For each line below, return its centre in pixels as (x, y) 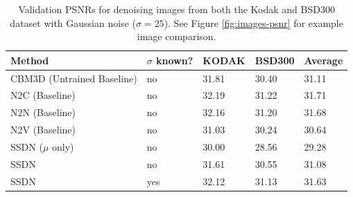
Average (324, 60)
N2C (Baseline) (43, 95)
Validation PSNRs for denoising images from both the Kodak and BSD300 (176, 9)
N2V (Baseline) (43, 130)
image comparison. (176, 36)
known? (175, 60)
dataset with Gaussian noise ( (73, 22)
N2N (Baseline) (43, 112)
